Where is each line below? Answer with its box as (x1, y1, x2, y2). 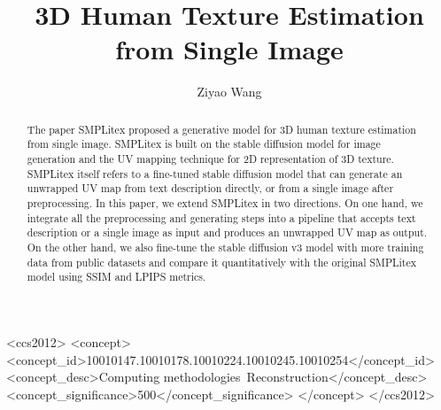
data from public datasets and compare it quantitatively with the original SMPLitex (27, 254, 417, 269)
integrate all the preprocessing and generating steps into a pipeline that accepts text (27, 210, 416, 225)
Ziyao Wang (197, 82, 262, 101)
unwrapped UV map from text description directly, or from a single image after (27, 181, 394, 196)
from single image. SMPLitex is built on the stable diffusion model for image (27, 136, 381, 151)
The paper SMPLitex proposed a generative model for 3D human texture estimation (27, 121, 416, 136)
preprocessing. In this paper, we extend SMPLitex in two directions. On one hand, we (27, 195, 423, 210)
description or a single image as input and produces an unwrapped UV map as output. (27, 225, 428, 240)
